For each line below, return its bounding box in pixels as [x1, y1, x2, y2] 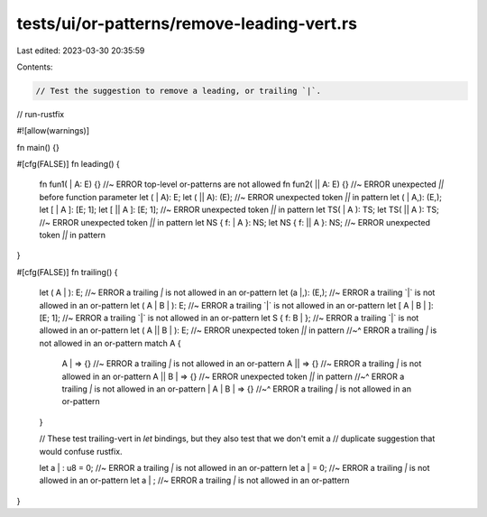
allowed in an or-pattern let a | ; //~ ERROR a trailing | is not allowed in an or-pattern [39, 475, 350, 486]
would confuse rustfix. [39, 446, 123, 457]
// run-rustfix [16, 108, 65, 119]
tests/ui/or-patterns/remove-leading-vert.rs [16, 14, 358, 33]
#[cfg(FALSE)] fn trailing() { [16, 266, 118, 277]
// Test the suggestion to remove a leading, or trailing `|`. [35, 86, 322, 96]
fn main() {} [16, 142, 60, 152]
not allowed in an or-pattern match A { [39, 337, 181, 348]
